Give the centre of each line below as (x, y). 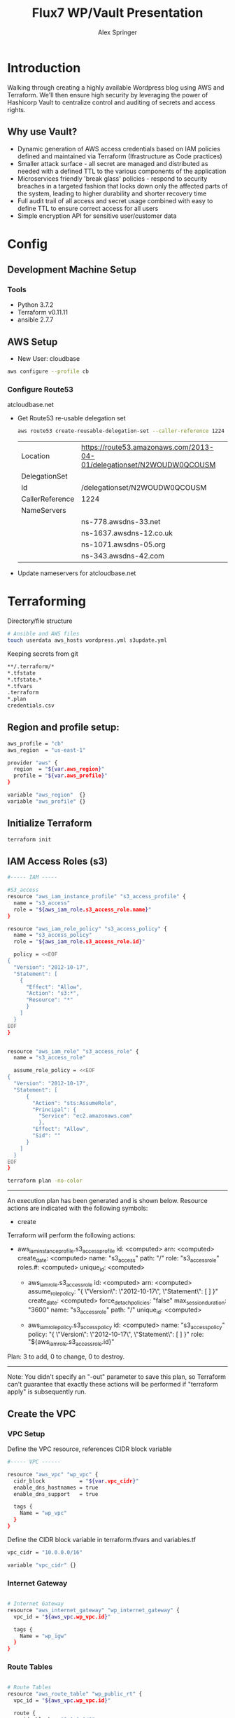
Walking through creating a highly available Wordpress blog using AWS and (116, 87)
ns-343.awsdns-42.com (123, 556)
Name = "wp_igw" (44, 1636)
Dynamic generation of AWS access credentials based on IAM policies (119, 149)
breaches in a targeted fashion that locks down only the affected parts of (122, 186)
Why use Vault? (42, 132)
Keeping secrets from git (43, 654)
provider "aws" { (33, 763)
